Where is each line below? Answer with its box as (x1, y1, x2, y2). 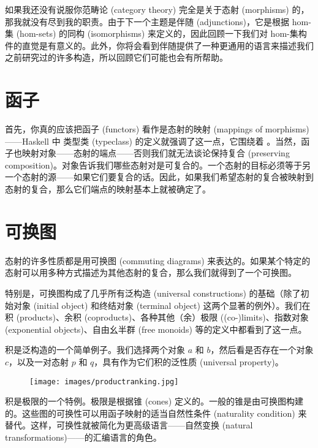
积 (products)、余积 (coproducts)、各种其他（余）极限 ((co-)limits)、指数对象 (5, 311, 309, 324)
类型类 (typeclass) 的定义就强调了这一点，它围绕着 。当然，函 (63, 134, 310, 147)
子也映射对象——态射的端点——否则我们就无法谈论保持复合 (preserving (5, 146, 290, 159)
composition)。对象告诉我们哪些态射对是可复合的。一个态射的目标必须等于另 (5, 158, 311, 171)
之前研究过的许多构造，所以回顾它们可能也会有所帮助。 (5, 51, 228, 64)
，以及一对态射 (9, 355, 69, 368)
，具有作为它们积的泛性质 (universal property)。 (94, 355, 284, 368)
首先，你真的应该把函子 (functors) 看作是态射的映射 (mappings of (5, 123, 263, 135)
